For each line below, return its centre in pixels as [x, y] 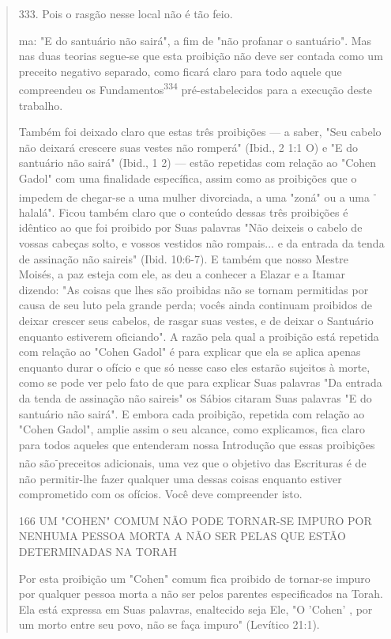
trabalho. [41, 105]
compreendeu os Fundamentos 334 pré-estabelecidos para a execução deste [195, 89]
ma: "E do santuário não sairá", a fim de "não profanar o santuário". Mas [195, 40]
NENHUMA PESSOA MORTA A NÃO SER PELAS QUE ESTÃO [182, 536]
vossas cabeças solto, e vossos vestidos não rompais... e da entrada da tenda [201, 243]
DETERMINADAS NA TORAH [98, 551]
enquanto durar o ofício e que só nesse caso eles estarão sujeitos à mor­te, [194, 367]
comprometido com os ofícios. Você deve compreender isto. [160, 494]
